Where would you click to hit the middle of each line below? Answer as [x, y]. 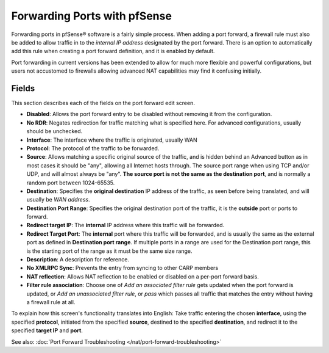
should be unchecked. [55, 131]
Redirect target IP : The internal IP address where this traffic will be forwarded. [126, 225]
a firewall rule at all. [51, 302]
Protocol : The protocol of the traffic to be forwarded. [93, 148]
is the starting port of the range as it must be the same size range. [109, 251]
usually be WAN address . [58, 200]
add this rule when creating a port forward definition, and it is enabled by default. [113, 51]
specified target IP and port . [47, 330]
